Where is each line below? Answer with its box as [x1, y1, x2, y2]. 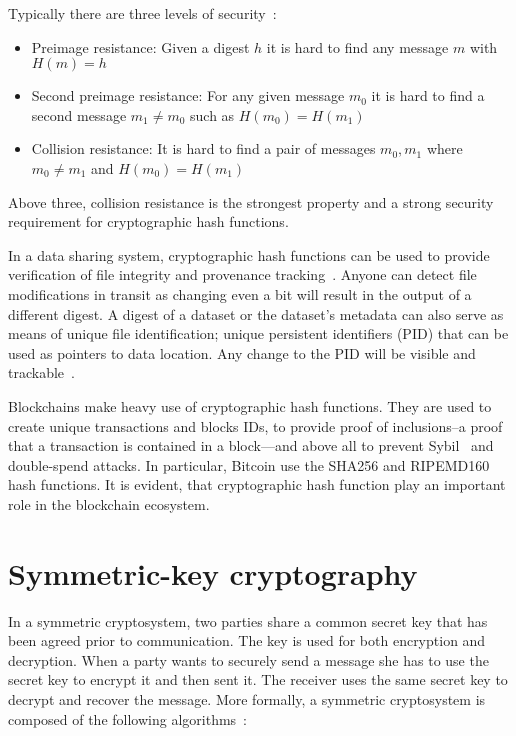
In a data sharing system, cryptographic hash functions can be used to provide [8, 244, 490, 265]
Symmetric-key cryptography [8, 552, 418, 593]
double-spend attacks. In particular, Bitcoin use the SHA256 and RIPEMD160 [8, 454, 490, 475]
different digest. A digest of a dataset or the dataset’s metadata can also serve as [8, 303, 504, 324]
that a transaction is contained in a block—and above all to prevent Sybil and [8, 435, 494, 456]
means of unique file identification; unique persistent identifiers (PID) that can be [8, 323, 509, 344]
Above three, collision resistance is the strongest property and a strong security [8, 191, 494, 212]
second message [31, 104, 127, 125]
